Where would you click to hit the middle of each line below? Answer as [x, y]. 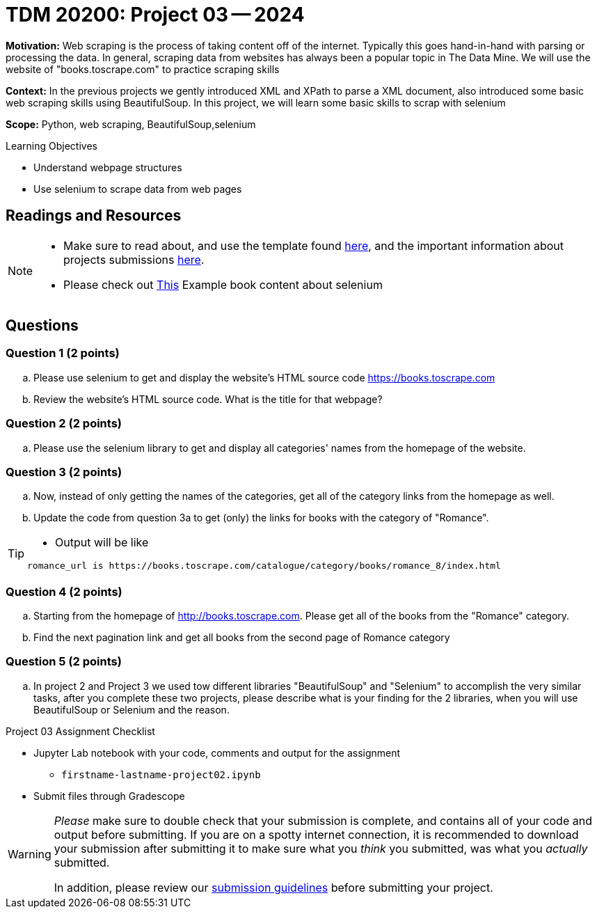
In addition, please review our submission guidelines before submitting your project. [273, 887]
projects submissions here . [134, 259]
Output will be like [102, 543]
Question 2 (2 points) [64, 424]
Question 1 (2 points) [63, 353]
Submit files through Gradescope [109, 796]
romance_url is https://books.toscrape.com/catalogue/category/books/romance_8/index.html [264, 566]
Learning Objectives [51, 145]
